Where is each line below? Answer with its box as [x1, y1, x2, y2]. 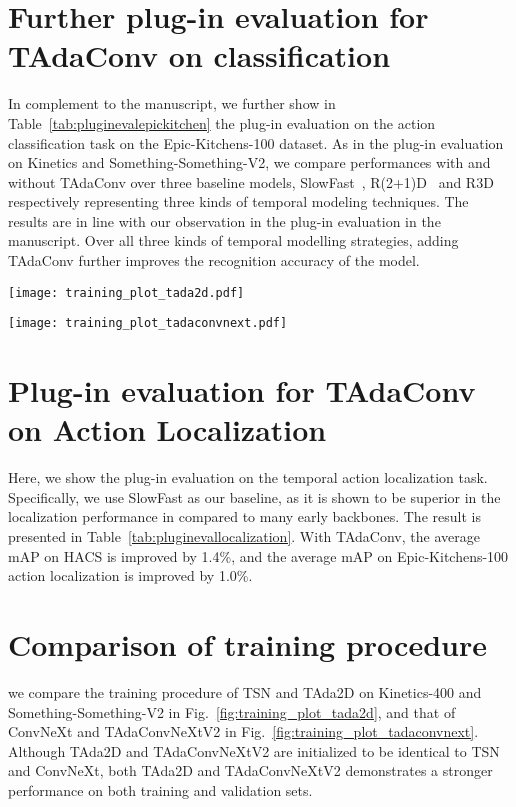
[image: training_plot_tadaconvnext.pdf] [8, 316, 288, 331]
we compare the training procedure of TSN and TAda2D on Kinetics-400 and [8, 681, 482, 702]
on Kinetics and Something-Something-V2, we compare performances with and [8, 152, 491, 173]
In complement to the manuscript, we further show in [8, 93, 336, 114]
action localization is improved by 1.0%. [8, 565, 253, 586]
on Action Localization [8, 409, 327, 450]
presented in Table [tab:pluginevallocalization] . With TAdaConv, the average [8, 526, 480, 547]
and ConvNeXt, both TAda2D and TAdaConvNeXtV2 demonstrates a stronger [8, 760, 493, 781]
